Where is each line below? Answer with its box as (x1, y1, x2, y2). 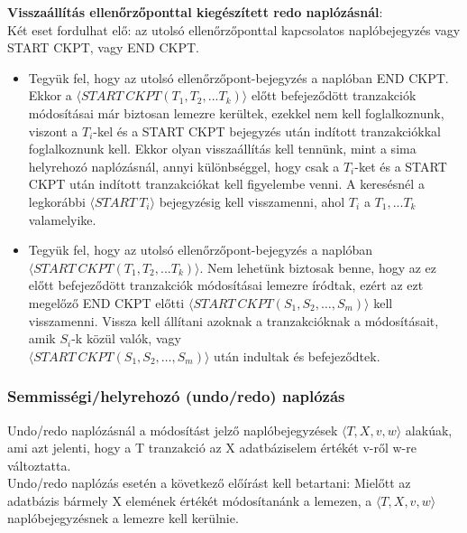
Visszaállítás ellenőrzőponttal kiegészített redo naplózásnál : (7, 3, 383, 21)
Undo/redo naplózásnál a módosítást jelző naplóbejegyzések (7, 420, 338, 439)
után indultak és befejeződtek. (214, 346, 380, 365)
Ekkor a (28, 86, 72, 105)
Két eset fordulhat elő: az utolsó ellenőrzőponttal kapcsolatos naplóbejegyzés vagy (7, 20, 461, 39)
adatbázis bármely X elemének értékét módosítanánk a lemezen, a (7, 491, 372, 510)
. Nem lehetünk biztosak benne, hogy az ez (199, 257, 437, 276)
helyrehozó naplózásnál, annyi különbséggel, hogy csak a (28, 156, 340, 175)
